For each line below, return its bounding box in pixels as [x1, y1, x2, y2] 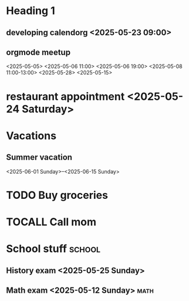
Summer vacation [6, 153, 72, 163]
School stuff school [6, 242, 101, 256]
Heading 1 [6, 4, 56, 18]
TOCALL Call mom [6, 215, 97, 228]
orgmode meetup [6, 47, 71, 57]
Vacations [6, 129, 57, 142]
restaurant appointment [6, 90, 125, 103]
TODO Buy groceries [6, 188, 109, 202]
